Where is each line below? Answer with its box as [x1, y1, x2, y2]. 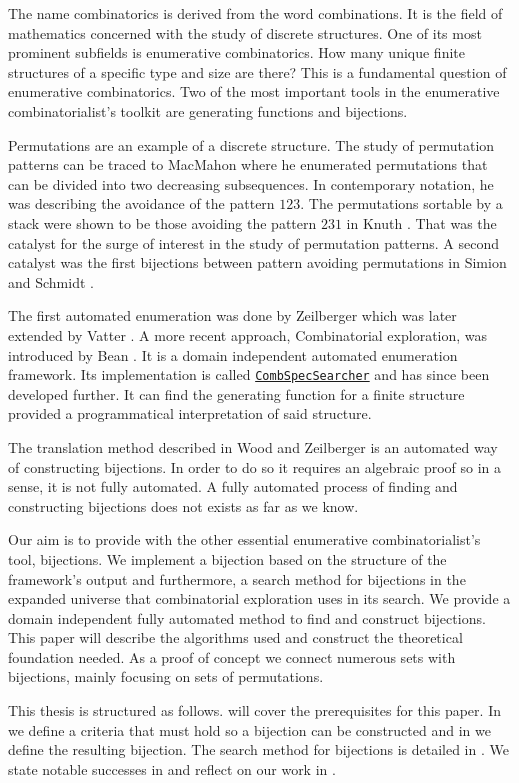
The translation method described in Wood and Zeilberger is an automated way [8, 436, 498, 457]
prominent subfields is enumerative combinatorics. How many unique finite [8, 42, 465, 63]
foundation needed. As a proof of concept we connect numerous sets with [8, 646, 456, 667]
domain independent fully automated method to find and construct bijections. [8, 607, 486, 628]
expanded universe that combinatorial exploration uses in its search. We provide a [8, 588, 511, 609]
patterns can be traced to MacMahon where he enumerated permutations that [8, 154, 488, 175]
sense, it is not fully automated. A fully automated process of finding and [8, 476, 458, 497]
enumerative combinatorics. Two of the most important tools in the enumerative [8, 81, 500, 102]
